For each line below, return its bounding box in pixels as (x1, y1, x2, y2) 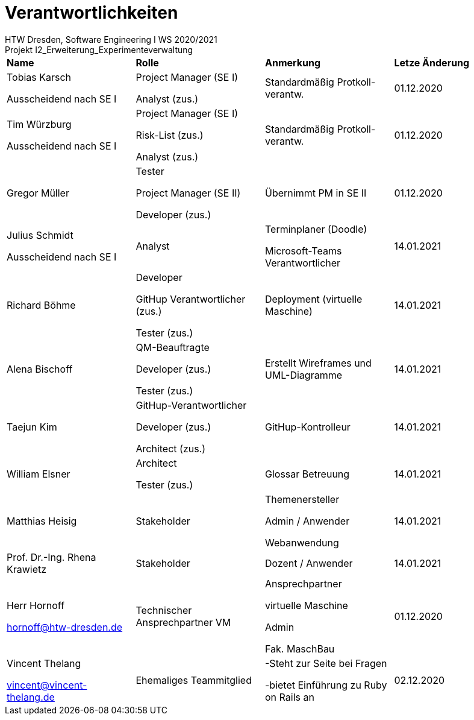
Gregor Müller (7, 186, 69, 199)
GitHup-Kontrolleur (265, 420, 351, 433)
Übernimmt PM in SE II (265, 186, 367, 199)
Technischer (136, 604, 192, 616)
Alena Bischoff (7, 362, 73, 375)
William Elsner (7, 467, 70, 480)
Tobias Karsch (7, 71, 72, 83)
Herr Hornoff (7, 599, 65, 611)
